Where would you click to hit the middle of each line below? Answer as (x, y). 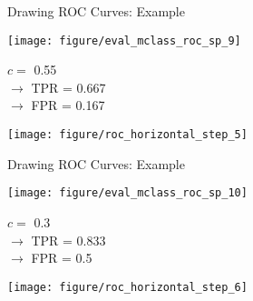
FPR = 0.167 (68, 105)
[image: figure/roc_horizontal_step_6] (127, 287)
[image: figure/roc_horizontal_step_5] (127, 135)
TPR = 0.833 (68, 240)
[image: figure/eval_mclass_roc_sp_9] (124, 40)
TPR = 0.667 (68, 87)
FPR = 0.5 (62, 258)
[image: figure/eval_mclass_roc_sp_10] (127, 193)
